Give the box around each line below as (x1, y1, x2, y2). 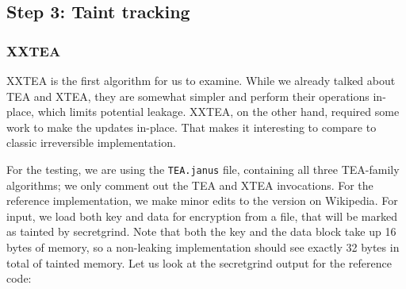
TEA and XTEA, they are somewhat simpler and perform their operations (6, 87, 370, 104)
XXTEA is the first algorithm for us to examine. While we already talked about (6, 72, 396, 88)
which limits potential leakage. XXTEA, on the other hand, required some (37, 103, 400, 120)
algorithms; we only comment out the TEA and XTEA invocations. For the (6, 176, 373, 193)
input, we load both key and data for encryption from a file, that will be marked (6, 207, 397, 224)
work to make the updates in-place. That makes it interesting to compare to (6, 118, 377, 135)
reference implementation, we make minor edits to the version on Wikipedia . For (6, 192, 398, 209)
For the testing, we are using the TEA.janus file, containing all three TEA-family (6, 160, 400, 177)
